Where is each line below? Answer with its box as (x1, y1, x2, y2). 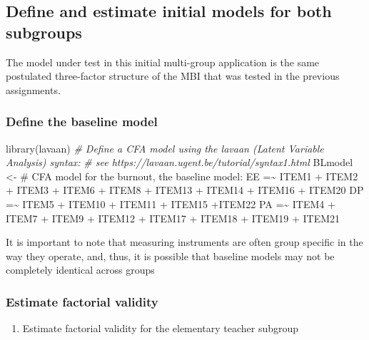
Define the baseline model (6, 113, 158, 130)
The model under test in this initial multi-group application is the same (6, 54, 320, 69)
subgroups (6, 21, 82, 43)
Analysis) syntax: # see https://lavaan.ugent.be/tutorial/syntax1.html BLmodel (6, 155, 353, 170)
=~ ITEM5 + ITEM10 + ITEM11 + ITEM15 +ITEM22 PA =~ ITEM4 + (6, 196, 335, 211)
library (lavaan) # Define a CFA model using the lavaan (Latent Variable (6, 140, 324, 155)
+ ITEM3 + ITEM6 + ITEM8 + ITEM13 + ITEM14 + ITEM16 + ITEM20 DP (6, 182, 364, 197)
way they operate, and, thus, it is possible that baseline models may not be (6, 248, 335, 263)
